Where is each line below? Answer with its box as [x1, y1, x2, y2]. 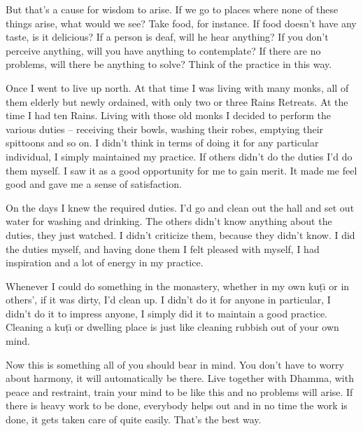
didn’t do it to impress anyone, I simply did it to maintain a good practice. [6, 306, 327, 320]
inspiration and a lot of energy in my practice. [6, 255, 204, 270]
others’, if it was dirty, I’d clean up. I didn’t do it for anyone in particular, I [6, 292, 331, 307]
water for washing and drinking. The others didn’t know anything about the [6, 214, 332, 228]
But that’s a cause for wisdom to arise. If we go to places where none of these [6, 2, 339, 16]
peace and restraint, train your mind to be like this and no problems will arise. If [6, 384, 353, 399]
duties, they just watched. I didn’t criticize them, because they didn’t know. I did [6, 227, 355, 242]
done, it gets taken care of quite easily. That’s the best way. [6, 412, 262, 427]
